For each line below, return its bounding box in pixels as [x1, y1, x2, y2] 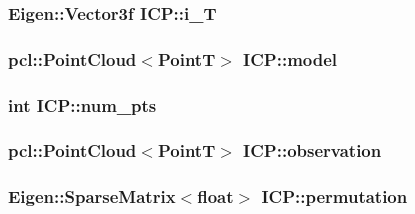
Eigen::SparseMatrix [8, 184, 176, 209]
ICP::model [243, 46, 338, 71]
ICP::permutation [261, 184, 408, 209]
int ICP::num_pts [8, 92, 157, 117]
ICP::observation [243, 138, 382, 163]
